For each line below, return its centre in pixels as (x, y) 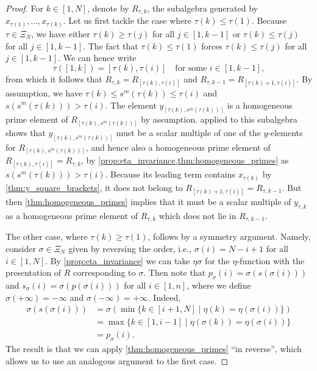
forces (212, 45)
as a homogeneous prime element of (72, 215)
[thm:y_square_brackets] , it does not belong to (94, 187)
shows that (26, 132)
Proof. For (25, 8)
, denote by (108, 8)
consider (21, 249)
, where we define (219, 285)
